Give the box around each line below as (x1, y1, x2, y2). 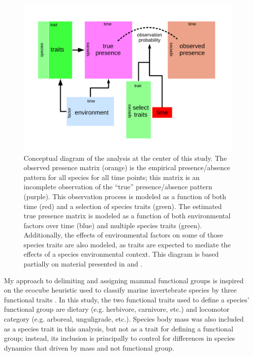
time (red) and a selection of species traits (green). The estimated (24, 201, 222, 211)
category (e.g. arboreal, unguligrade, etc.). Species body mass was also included (4, 314, 244, 324)
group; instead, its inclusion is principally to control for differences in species (4, 333, 235, 343)
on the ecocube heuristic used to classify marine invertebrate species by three (4, 285, 237, 295)
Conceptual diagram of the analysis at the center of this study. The (24, 152, 227, 163)
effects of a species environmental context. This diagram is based (24, 249, 219, 259)
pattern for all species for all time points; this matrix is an (24, 172, 200, 182)
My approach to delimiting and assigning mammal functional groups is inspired (4, 275, 244, 285)
